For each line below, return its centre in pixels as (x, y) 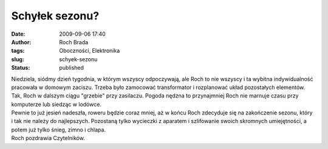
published (72, 68)
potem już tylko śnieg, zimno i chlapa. (59, 130)
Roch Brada (74, 42)
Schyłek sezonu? (55, 16)
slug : (18, 59)
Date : (18, 34)
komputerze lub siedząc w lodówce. (56, 104)
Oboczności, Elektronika (90, 51)
